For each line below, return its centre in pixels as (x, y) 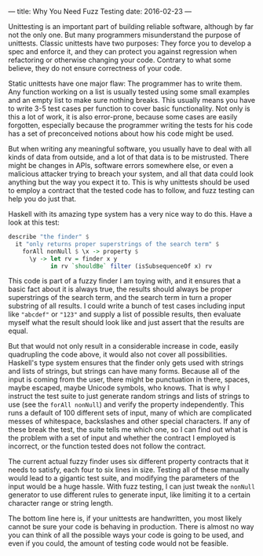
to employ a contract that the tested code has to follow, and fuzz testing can (131, 190)
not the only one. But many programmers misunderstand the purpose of (124, 35)
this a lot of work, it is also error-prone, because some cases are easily (123, 117)
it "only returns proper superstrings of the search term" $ (117, 244)
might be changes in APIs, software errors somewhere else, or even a (121, 165)
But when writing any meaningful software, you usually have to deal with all (130, 149)
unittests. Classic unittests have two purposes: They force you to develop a (130, 43)
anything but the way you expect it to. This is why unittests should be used (129, 182)
